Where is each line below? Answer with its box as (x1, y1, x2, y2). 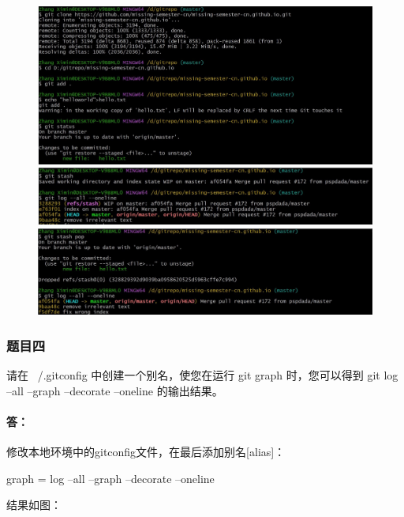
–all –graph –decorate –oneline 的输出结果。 (6, 382, 223, 398)
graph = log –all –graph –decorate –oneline (6, 470, 215, 486)
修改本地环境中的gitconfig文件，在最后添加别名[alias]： (6, 443, 286, 460)
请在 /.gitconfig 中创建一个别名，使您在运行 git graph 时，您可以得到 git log (6, 367, 398, 383)
